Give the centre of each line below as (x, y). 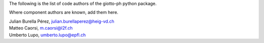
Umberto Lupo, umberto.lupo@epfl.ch (47, 35)
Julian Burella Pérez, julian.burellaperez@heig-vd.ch (62, 21)
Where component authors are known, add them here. (64, 13)
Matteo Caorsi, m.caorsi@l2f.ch (41, 28)
